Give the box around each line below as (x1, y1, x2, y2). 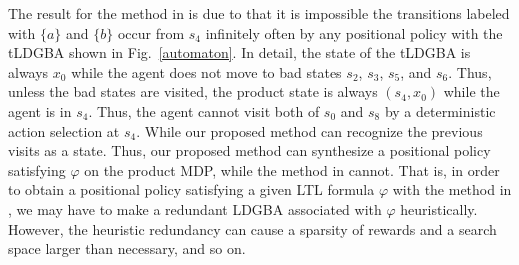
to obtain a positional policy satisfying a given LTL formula (8, 179, 375, 200)
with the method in (392, 179, 512, 200)
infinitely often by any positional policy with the (205, 22, 503, 43)
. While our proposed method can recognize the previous (136, 120, 483, 141)
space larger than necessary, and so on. (8, 238, 246, 259)
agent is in (8, 100, 72, 121)
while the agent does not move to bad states (71, 61, 342, 82)
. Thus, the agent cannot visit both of (88, 100, 320, 121)
